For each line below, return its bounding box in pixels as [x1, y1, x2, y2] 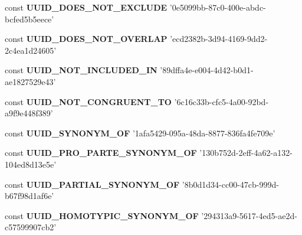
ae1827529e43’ [5, 75, 56, 87]
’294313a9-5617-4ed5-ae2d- [201, 209, 297, 221]
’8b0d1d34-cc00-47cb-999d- [182, 178, 279, 190]
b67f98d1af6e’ [5, 190, 54, 202]
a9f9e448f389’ [5, 107, 53, 119]
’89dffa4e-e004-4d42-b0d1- [160, 64, 254, 76]
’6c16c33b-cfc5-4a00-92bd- [174, 95, 269, 107]
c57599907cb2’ [5, 221, 57, 233]
